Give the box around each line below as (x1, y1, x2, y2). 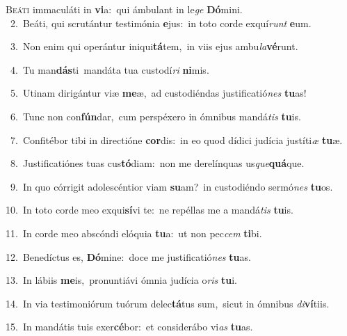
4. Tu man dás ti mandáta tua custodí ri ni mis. (10, 62, 209, 77)
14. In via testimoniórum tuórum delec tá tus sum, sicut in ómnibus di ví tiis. (6, 296, 330, 310)
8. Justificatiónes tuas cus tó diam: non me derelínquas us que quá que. (10, 156, 305, 170)
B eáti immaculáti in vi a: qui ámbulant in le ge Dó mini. (6, 2, 243, 16)
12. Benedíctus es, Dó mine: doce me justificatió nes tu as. (6, 249, 251, 264)
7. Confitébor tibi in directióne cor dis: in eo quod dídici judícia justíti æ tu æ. (10, 132, 343, 147)
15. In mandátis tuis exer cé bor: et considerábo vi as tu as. (6, 319, 253, 334)
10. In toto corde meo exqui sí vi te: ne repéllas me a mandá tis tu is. (6, 202, 293, 217)
